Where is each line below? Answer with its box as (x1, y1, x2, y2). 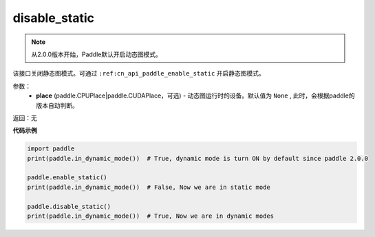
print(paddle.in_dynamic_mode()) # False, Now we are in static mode (27, 183, 271, 191)
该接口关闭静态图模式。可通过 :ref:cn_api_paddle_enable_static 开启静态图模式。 (12, 69, 265, 78)
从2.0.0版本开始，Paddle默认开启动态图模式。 (31, 50, 162, 58)
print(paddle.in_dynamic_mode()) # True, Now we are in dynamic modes (27, 212, 275, 220)
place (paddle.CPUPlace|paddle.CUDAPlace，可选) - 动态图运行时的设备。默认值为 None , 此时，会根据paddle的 (36, 91, 355, 100)
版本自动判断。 (36, 101, 78, 109)
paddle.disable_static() (27, 203, 111, 210)
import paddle (27, 145, 75, 153)
